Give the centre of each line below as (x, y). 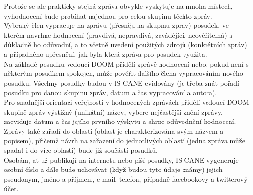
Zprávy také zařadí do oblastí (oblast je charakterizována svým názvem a (114, 131)
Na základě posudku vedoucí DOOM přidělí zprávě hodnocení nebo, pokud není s (126, 63)
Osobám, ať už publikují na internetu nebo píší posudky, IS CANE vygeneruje (121, 159)
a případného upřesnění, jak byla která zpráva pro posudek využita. (105, 54)
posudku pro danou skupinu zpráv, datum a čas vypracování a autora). (111, 92)
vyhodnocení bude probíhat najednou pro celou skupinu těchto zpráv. (108, 15)
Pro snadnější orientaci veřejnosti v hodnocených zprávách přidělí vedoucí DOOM (126, 102)
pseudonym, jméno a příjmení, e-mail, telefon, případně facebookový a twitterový (126, 179)
